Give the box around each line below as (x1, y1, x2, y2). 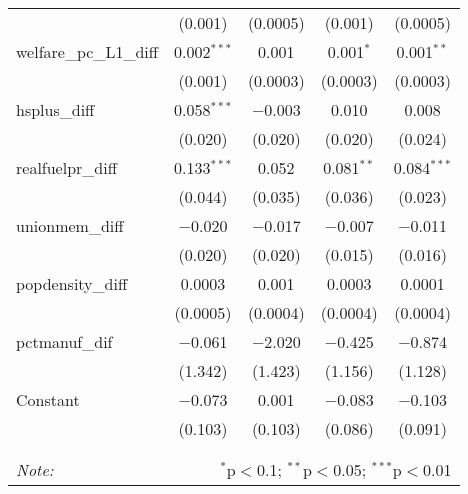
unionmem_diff (16, 214, 124, 237)
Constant (16, 388, 80, 411)
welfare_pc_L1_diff (16, 40, 159, 63)
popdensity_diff (16, 272, 128, 295)
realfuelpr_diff (16, 156, 118, 179)
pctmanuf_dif (16, 330, 113, 353)
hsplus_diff (16, 98, 95, 121)
